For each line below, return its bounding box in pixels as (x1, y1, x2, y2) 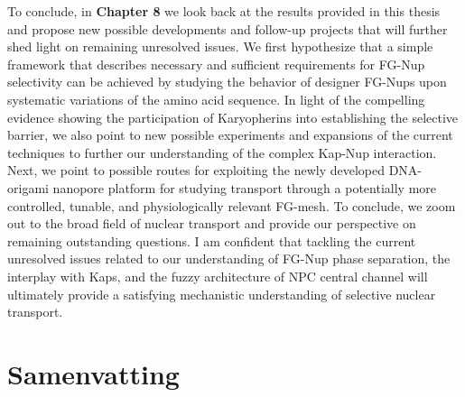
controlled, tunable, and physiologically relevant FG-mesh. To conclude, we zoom (7, 196, 456, 215)
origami (7, 178, 49, 197)
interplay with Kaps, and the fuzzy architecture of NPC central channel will (7, 266, 428, 285)
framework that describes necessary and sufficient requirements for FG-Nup (7, 54, 425, 73)
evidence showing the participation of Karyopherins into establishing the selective (7, 107, 459, 126)
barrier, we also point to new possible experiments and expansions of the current (7, 125, 453, 144)
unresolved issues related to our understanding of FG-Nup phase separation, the (7, 249, 451, 268)
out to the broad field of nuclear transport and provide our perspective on (7, 214, 416, 233)
